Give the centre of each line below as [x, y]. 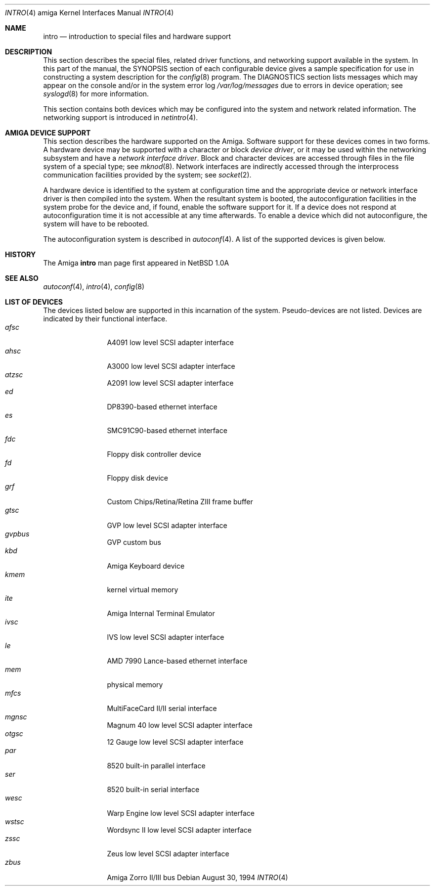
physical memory [135, 685]
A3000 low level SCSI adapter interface [171, 366]
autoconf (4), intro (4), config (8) [94, 287]
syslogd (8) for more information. [96, 94]
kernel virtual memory [143, 590]
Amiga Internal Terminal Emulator [161, 613]
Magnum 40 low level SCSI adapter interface [180, 725]
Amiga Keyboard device [146, 566]
